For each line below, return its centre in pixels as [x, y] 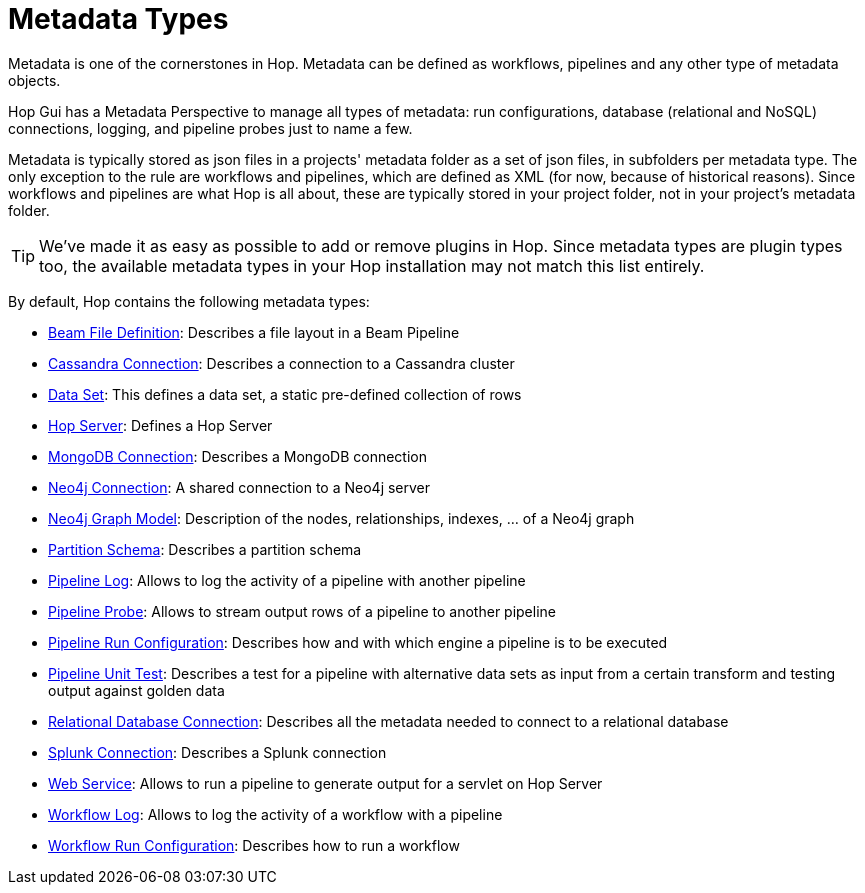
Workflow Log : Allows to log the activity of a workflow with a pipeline [275, 814]
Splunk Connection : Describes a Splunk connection [217, 752]
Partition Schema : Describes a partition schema [205, 549]
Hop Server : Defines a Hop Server [160, 425]
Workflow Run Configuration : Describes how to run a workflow [254, 845]
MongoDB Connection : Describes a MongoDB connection [237, 456]
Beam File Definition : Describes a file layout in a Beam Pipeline [254, 332]
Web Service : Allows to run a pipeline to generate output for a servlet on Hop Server [325, 783]
